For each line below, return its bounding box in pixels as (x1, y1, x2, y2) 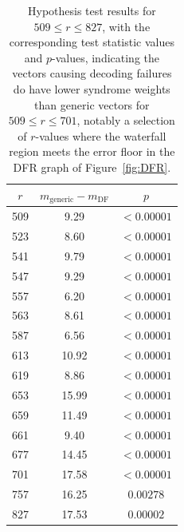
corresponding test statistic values (9, 34, 175, 50)
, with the (102, 18, 151, 34)
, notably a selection (76, 112, 175, 129)
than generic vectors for (34, 96, 150, 113)
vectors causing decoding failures (12, 65, 172, 81)
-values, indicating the (51, 49, 159, 66)
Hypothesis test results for (28, 2, 156, 18)
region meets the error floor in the (9, 143, 175, 160)
